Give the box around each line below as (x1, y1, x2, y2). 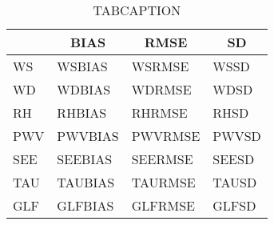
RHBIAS (57, 103, 107, 122)
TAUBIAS (57, 173, 115, 191)
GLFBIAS (57, 196, 114, 215)
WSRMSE (131, 57, 189, 75)
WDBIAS (57, 80, 111, 98)
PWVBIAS (57, 127, 119, 145)
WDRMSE (131, 80, 192, 98)
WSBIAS (57, 57, 108, 75)
